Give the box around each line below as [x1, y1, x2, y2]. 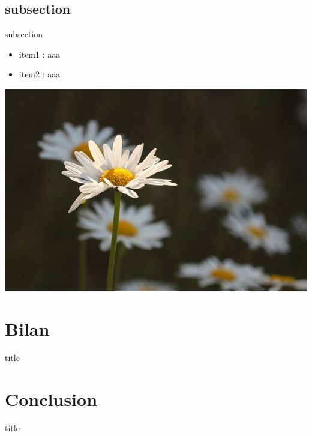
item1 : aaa [19, 47, 61, 60]
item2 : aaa [19, 68, 61, 80]
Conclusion [5, 386, 98, 411]
